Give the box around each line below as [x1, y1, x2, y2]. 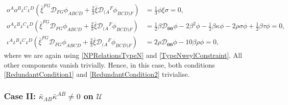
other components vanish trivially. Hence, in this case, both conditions [4, 59, 215, 70]
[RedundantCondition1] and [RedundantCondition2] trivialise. [4, 69, 190, 79]
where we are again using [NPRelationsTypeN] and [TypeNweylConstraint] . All [4, 50, 242, 60]
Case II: [4, 89, 36, 102]
